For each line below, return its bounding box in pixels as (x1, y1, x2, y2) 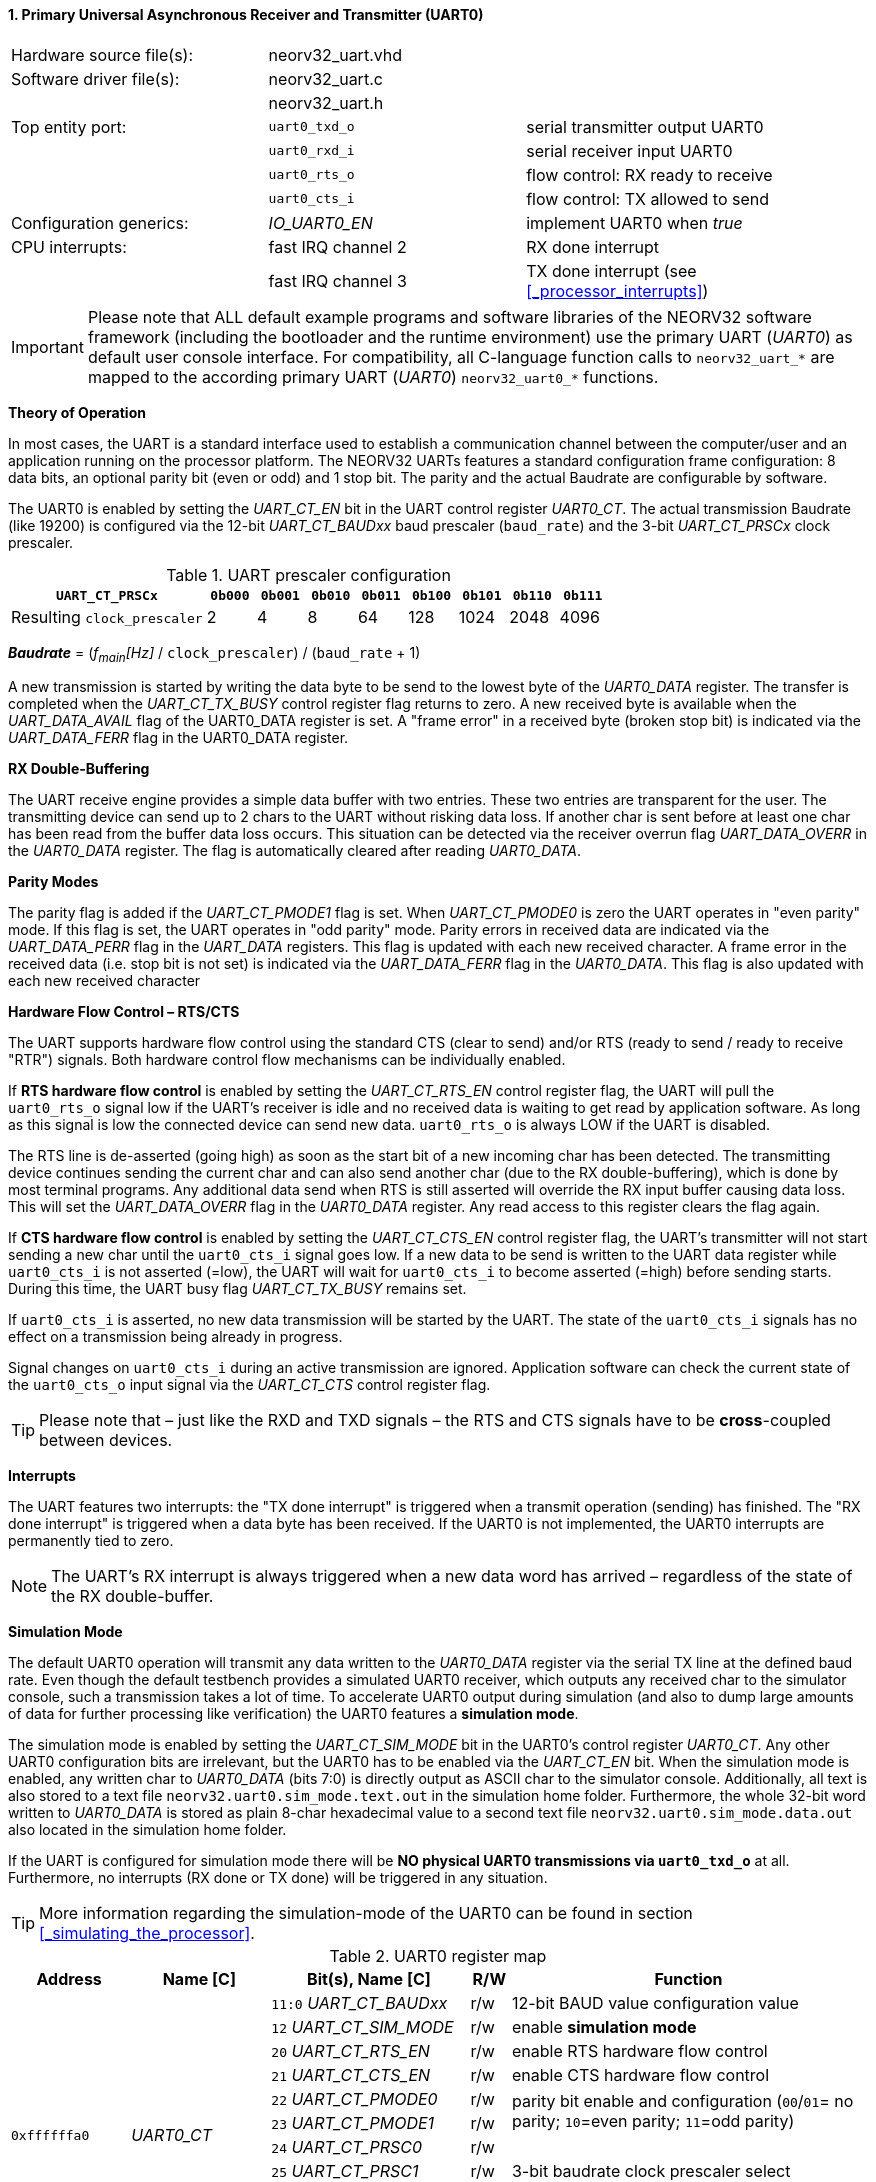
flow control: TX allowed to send (526, 188, 770, 209)
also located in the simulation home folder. (8, 1821, 287, 1839)
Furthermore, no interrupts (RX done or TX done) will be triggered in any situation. (8, 1869, 548, 1887)
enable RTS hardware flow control (511, 2041, 768, 2062)
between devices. (39, 1430, 173, 1451)
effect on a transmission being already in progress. (8, 1328, 343, 1346)
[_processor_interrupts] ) (526, 280, 709, 301)
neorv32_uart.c (268, 68, 383, 89)
